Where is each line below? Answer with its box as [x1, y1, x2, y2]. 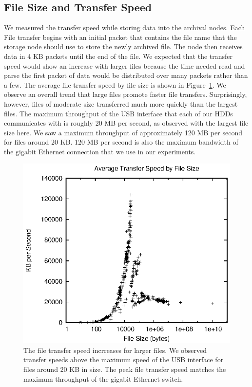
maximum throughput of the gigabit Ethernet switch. [23, 373, 183, 384]
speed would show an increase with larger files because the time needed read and [4, 60, 245, 71]
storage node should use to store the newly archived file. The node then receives [4, 41, 243, 52]
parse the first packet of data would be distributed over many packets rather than [4, 70, 248, 80]
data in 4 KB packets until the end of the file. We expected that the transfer [4, 51, 233, 61]
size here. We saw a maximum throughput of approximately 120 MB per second [4, 127, 243, 137]
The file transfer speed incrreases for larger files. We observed [23, 345, 207, 355]
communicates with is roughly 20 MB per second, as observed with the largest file [4, 118, 249, 128]
